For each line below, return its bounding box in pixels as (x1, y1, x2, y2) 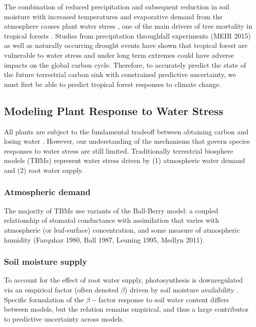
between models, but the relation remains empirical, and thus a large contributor (4, 304, 249, 314)
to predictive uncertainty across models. (4, 313, 124, 324)
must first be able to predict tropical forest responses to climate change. (4, 79, 221, 89)
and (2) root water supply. (4, 164, 84, 175)
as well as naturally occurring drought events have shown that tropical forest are (4, 40, 248, 50)
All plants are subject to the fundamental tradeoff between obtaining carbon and (4, 126, 249, 136)
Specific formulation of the (4, 294, 84, 304)
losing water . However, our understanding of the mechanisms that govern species (4, 136, 250, 146)
